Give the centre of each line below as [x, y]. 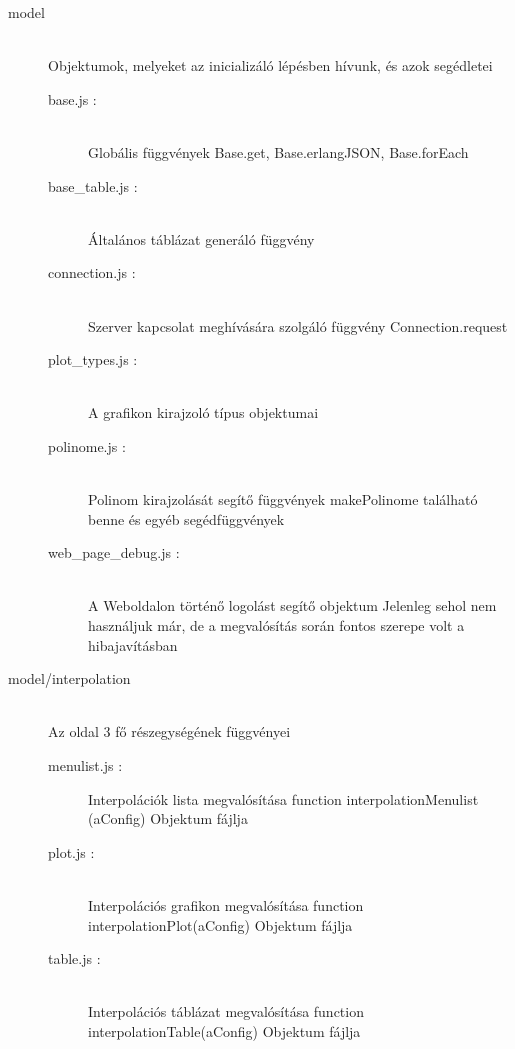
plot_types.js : [93, 359]
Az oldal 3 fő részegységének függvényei [169, 731]
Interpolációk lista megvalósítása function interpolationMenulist [283, 798]
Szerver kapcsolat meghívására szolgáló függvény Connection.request [298, 325]
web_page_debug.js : [114, 552]
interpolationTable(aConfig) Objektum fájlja [224, 1030]
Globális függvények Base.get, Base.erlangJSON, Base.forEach [278, 151]
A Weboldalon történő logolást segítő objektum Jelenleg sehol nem [292, 605]
